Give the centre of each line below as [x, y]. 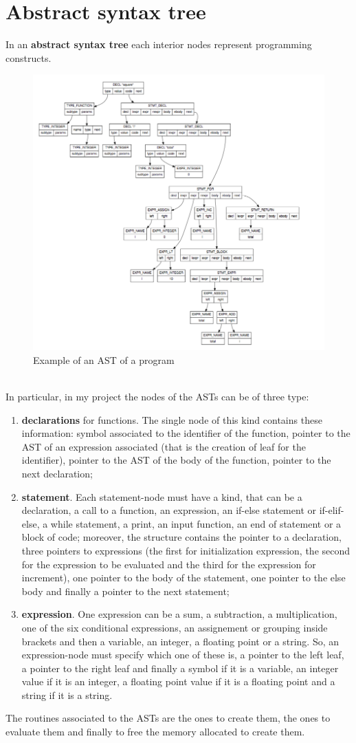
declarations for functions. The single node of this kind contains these [172, 419]
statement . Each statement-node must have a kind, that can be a [162, 496]
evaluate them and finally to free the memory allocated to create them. [155, 732]
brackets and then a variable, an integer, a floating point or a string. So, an [180, 641]
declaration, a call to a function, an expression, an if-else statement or [169, 510]
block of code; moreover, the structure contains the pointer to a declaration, [181, 537]
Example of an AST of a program [104, 359]
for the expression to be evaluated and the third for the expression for [169, 564]
